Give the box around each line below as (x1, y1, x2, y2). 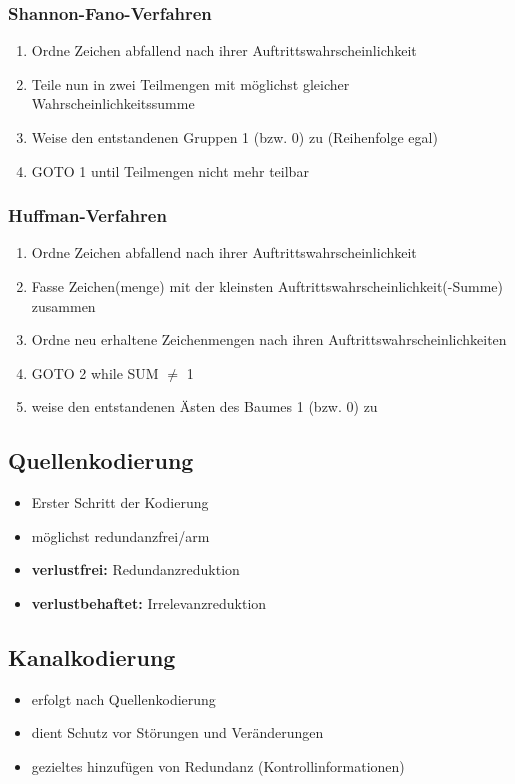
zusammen (31, 295, 96, 316)
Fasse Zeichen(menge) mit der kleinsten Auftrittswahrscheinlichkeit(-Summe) (31, 276, 504, 296)
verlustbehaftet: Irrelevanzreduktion (31, 592, 267, 613)
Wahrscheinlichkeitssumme (31, 93, 195, 114)
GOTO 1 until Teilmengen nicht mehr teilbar (31, 160, 309, 181)
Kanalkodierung (8, 641, 176, 672)
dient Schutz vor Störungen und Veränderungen (31, 722, 324, 743)
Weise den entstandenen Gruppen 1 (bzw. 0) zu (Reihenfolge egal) (31, 127, 438, 147)
